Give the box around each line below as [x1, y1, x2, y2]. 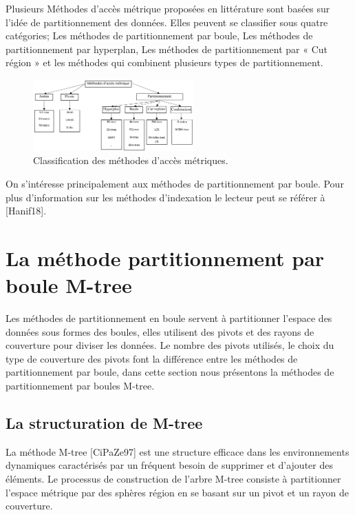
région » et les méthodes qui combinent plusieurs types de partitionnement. [6, 55, 323, 70]
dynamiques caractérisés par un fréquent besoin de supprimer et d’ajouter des [6, 458, 333, 472]
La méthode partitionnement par [6, 243, 325, 272]
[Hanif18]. [6, 203, 47, 218]
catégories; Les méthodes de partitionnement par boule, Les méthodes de [6, 28, 313, 43]
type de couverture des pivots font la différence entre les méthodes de [6, 351, 298, 365]
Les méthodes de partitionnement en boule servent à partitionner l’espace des [6, 311, 332, 325]
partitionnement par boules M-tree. [6, 378, 155, 392]
